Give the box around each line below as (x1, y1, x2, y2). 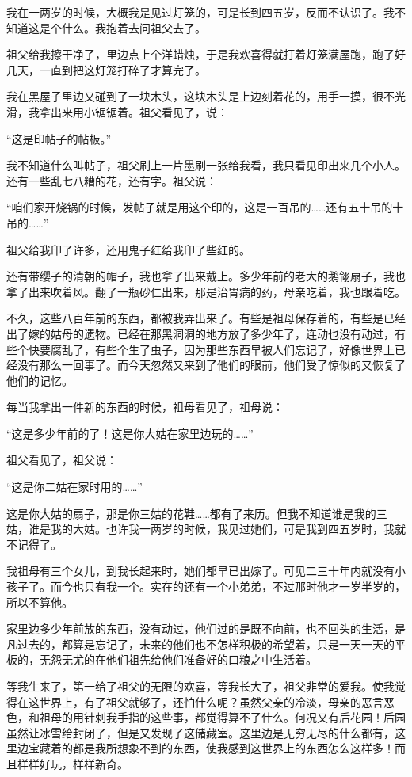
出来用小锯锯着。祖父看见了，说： (50, 103, 228, 120)
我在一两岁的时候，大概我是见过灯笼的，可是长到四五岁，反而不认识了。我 (6, 4, 395, 20)
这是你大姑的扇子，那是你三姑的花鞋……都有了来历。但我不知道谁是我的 (6, 505, 376, 521)
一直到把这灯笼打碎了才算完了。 (39, 61, 206, 78)
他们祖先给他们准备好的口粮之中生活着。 (105, 651, 317, 668)
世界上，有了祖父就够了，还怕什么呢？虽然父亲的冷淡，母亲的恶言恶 (39, 693, 395, 710)
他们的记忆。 (6, 371, 73, 388)
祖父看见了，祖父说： (6, 451, 117, 468)
